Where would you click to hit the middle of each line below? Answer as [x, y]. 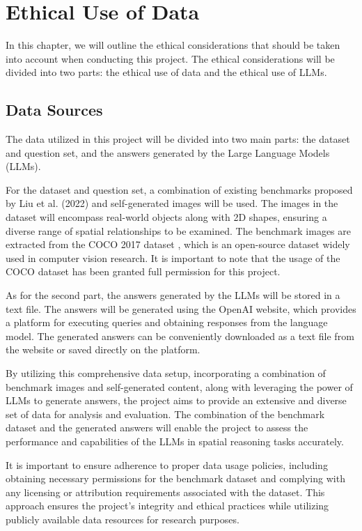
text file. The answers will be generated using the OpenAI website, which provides [181, 308]
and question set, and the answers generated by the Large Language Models [168, 152]
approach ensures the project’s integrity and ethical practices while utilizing [167, 506]
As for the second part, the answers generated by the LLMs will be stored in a [173, 295]
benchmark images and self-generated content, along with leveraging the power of [179, 386]
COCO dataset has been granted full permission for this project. [143, 271]
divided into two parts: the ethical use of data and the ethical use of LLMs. [166, 72]
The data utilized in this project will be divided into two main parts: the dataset [178, 139]
